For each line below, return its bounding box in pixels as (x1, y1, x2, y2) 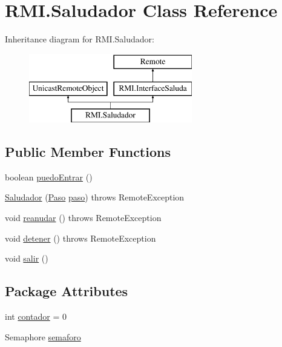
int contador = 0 (5, 310, 67, 323)
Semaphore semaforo (5, 330, 81, 343)
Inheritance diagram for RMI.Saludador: (5, 33, 154, 45)
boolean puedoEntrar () (5, 170, 93, 183)
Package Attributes (5, 282, 128, 300)
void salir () (5, 252, 48, 265)
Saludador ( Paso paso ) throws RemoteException (5, 191, 185, 203)
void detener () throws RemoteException (5, 231, 156, 244)
